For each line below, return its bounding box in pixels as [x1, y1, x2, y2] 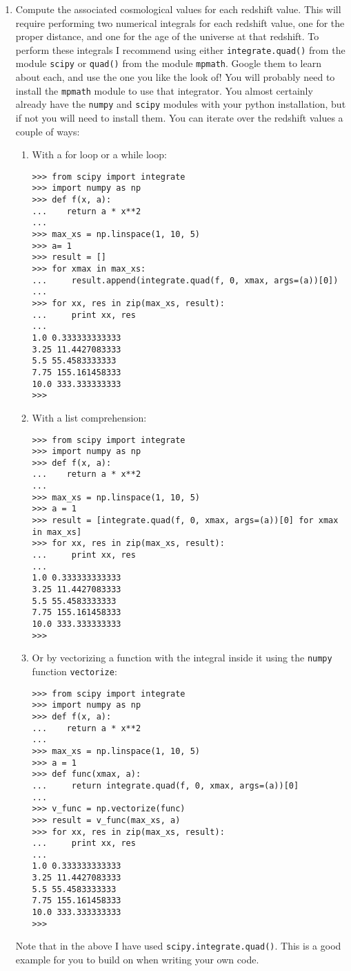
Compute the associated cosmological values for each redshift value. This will [15, 2, 341, 16]
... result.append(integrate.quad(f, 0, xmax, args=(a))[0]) [32, 275, 339, 285]
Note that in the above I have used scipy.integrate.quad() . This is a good [15, 939, 341, 953]
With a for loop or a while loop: [32, 147, 167, 162]
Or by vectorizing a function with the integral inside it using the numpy [32, 650, 332, 665]
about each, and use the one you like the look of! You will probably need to [15, 70, 335, 84]
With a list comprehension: [32, 410, 147, 424]
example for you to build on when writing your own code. [15, 952, 259, 967]
